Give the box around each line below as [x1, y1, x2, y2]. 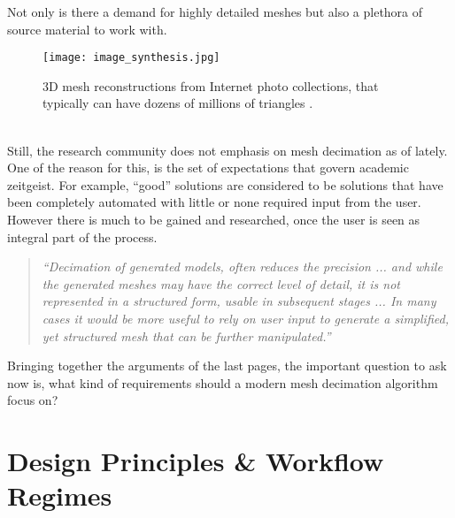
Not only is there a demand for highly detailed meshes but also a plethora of [7, 3, 423, 20]
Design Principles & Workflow [7, 443, 384, 479]
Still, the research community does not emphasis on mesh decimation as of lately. [7, 141, 448, 159]
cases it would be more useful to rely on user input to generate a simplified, [42, 309, 449, 327]
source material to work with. [7, 19, 167, 38]
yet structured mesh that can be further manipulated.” [42, 326, 331, 345]
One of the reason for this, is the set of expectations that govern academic [7, 158, 409, 177]
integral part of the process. [7, 227, 158, 246]
